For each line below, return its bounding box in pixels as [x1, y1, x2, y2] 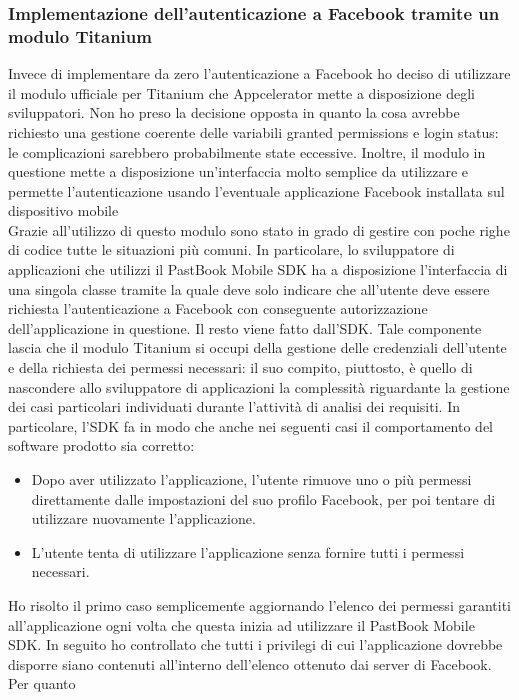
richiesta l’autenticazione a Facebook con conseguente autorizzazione [8, 298, 428, 319]
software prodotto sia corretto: [8, 435, 195, 456]
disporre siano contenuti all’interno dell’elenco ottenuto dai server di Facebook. [8, 653, 492, 674]
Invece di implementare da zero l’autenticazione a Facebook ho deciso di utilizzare [8, 63, 511, 84]
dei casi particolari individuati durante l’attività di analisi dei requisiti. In [8, 396, 460, 417]
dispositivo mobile [8, 200, 119, 221]
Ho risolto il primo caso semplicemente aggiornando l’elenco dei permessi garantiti [8, 594, 511, 615]
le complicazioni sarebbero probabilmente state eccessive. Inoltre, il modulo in [8, 141, 486, 162]
